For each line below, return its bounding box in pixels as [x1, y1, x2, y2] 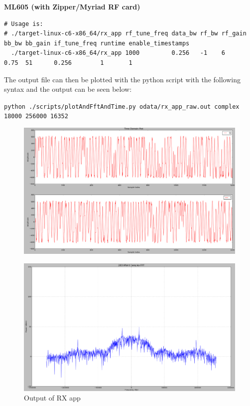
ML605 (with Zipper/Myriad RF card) [4, 1, 140, 11]
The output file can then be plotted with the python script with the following [4, 74, 241, 84]
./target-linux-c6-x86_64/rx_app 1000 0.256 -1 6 [11, 49, 225, 57]
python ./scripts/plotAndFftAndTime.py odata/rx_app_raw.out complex [4, 103, 240, 110]
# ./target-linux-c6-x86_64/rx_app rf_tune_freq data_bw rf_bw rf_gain [4, 30, 247, 37]
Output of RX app [24, 393, 81, 403]
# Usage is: [4, 20, 43, 27]
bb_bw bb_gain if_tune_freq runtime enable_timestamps [4, 39, 190, 47]
